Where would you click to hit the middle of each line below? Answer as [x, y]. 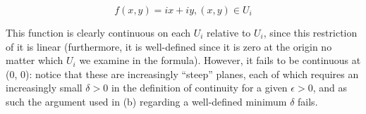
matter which [35, 60]
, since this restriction [310, 32]
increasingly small [44, 88]
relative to [229, 32]
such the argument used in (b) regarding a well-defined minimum [146, 101]
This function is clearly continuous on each [98, 32]
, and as [330, 88]
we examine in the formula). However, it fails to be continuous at [220, 60]
